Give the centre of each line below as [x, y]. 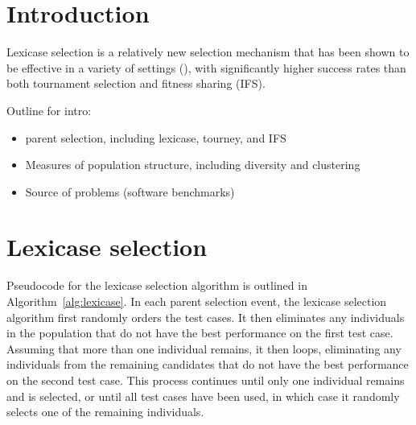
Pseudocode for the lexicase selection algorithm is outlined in [157, 285]
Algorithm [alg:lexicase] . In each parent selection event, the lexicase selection [197, 301]
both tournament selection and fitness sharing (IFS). [136, 83]
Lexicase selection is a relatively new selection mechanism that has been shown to [208, 52]
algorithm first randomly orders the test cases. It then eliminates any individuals [206, 317]
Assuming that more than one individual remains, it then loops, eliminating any [204, 348]
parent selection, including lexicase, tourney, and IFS [156, 137]
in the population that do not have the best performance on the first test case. [200, 333]
